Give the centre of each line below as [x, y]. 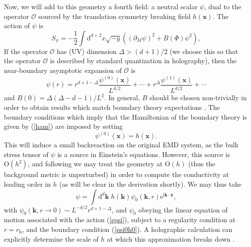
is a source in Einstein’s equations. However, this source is [144, 154]
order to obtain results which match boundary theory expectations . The [112, 107]
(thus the [202, 164]
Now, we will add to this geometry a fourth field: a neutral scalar [101, 6]
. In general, [122, 97]
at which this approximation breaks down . [171, 238]
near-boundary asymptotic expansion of [63, 70]
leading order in [27, 184]
